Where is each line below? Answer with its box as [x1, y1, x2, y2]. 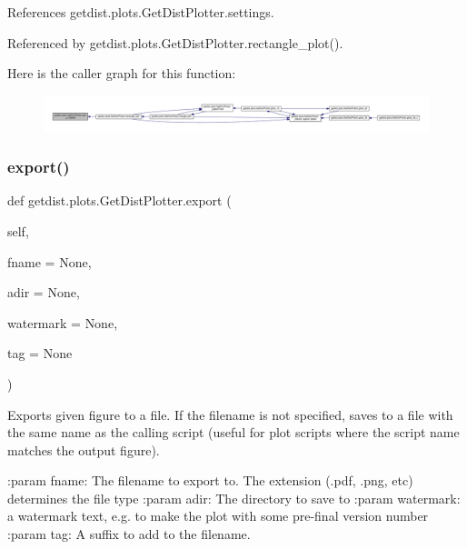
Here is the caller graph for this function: [7, 64, 236, 83]
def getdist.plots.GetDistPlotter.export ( [7, 191, 232, 210]
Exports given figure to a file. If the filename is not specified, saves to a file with [7, 404, 453, 424]
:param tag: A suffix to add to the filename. [7, 524, 251, 544]
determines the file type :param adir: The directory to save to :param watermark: [7, 488, 461, 507]
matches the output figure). [7, 440, 160, 459]
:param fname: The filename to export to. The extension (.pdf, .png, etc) [7, 471, 413, 490]
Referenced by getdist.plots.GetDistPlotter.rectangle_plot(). [7, 33, 343, 52]
